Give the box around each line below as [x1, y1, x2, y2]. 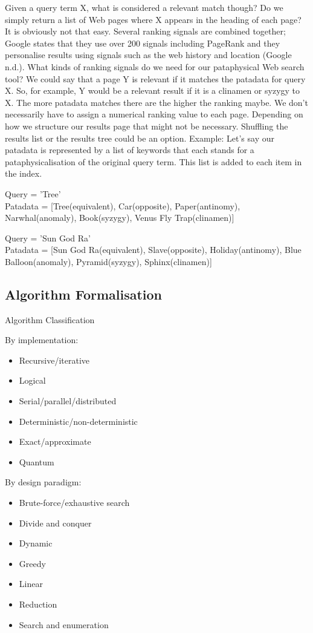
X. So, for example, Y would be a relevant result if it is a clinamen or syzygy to [5, 84, 300, 97]
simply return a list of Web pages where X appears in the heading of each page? [5, 13, 302, 25]
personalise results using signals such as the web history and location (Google [5, 48, 292, 61]
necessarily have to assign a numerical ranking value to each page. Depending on [5, 108, 303, 120]
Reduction [19, 597, 57, 610]
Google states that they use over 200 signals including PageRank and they [5, 36, 280, 49]
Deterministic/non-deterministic [19, 415, 138, 427]
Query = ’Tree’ [5, 187, 61, 200]
